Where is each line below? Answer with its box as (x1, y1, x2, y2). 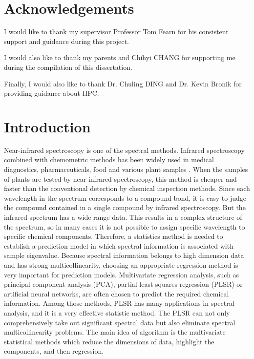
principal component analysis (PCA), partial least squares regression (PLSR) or (4, 279, 243, 289)
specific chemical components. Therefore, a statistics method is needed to (4, 231, 223, 241)
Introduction (4, 116, 91, 136)
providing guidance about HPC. (4, 88, 99, 98)
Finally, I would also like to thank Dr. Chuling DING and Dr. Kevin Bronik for (4, 78, 242, 88)
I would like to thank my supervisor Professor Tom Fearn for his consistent (4, 26, 229, 37)
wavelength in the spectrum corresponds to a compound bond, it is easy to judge (4, 192, 246, 203)
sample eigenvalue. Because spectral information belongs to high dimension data (4, 250, 244, 260)
